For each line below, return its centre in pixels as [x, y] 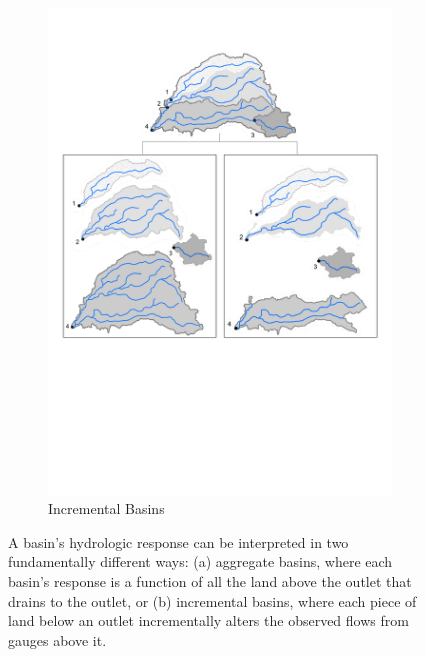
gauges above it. [57, 639]
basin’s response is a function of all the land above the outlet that [210, 580]
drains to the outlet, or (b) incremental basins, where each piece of [212, 600]
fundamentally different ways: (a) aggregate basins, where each [200, 561]
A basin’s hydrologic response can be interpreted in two [178, 541]
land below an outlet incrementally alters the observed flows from [208, 620]
